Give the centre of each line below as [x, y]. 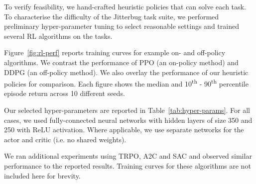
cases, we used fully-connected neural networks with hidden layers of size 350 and [128, 120]
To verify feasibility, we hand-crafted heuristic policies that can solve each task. [125, 6]
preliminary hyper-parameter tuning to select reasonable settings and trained [122, 26]
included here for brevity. [42, 175]
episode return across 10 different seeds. [64, 93]
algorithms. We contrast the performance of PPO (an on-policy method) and [121, 62]
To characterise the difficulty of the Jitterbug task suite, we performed [112, 16]
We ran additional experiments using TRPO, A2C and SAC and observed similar [128, 156]
